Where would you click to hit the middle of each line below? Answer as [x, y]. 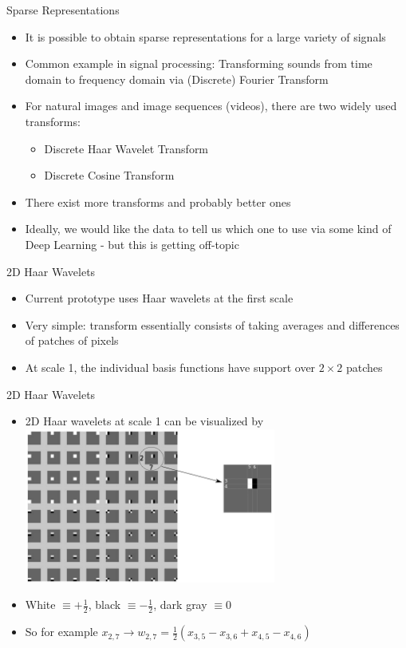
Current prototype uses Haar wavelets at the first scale [159, 298]
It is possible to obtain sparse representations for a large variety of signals [205, 36]
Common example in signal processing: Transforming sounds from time [199, 63]
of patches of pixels [72, 340]
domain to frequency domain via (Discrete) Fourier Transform [177, 79]
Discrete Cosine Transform [109, 175]
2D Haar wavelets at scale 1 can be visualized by [144, 421]
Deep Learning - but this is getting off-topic [132, 244]
